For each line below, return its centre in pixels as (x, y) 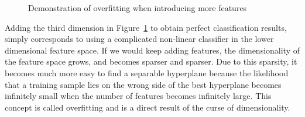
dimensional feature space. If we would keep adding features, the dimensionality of (152, 50)
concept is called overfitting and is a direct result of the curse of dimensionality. (148, 107)
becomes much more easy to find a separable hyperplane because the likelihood (147, 72)
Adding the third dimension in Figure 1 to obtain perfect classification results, (146, 27)
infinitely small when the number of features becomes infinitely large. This (138, 96)
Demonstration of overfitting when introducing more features (138, 8)
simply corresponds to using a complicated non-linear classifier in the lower (139, 39)
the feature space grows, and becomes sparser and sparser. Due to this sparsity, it (151, 61)
